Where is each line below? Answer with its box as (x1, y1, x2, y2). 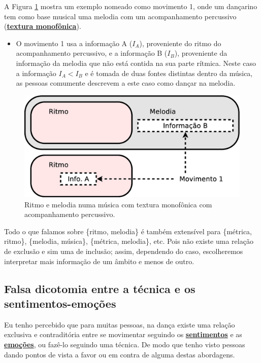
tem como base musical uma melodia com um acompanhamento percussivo (4, 11, 237, 21)
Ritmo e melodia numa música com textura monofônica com (24, 199, 212, 209)
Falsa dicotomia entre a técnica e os (4, 280, 195, 296)
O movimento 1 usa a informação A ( (16, 38, 133, 48)
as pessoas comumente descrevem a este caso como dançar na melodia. (16, 78, 236, 88)
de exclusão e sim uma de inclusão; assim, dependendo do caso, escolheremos (4, 245, 243, 256)
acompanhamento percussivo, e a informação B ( (16, 48, 168, 58)
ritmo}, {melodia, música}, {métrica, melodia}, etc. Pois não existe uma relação (4, 236, 253, 246)
